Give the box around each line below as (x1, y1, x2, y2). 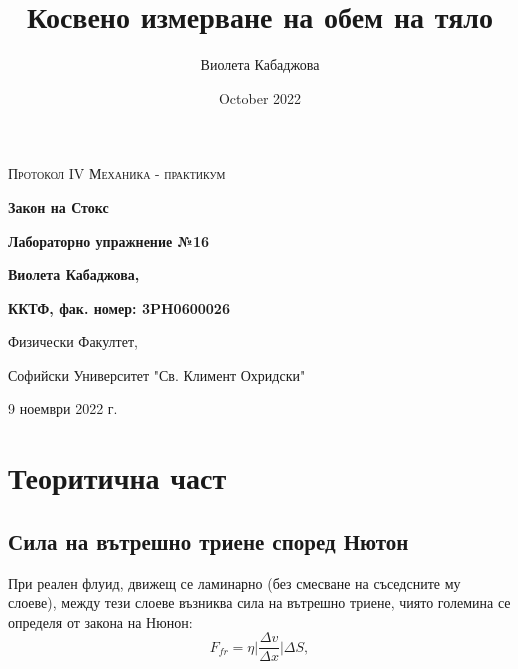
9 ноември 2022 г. (8, 398, 118, 419)
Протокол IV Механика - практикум (8, 163, 226, 184)
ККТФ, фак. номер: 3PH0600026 (8, 297, 230, 318)
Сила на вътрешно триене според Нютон (8, 525, 409, 556)
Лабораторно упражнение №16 (8, 230, 210, 251)
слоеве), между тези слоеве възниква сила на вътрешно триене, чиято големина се (8, 592, 511, 613)
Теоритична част (8, 457, 227, 498)
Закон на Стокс (8, 196, 109, 217)
